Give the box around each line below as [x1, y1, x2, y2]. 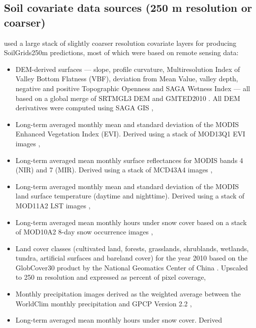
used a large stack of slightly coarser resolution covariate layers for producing [4, 37, 237, 48]
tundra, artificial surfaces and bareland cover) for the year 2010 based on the [15, 253, 248, 263]
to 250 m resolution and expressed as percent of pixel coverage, [15, 272, 206, 282]
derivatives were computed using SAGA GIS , [15, 102, 154, 113]
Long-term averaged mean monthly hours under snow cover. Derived [15, 315, 222, 325]
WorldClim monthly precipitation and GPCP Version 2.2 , [15, 298, 192, 308]
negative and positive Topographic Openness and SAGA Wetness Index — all [15, 83, 250, 93]
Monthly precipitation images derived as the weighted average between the [15, 289, 241, 299]
